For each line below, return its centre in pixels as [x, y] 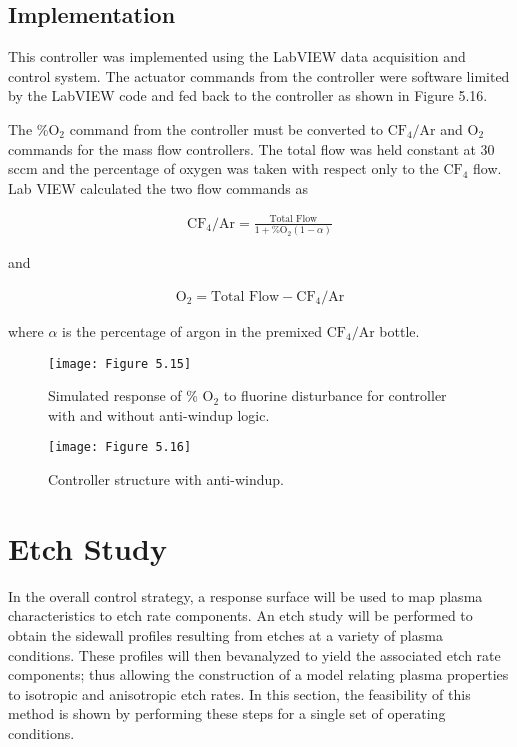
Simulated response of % [123, 395]
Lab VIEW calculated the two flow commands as [158, 187]
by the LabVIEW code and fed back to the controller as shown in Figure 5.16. [248, 95]
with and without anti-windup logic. [159, 414]
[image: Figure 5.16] [120, 447]
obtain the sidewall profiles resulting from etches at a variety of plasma [225, 634]
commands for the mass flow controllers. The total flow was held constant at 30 [251, 148]
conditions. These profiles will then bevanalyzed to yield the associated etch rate [254, 654]
